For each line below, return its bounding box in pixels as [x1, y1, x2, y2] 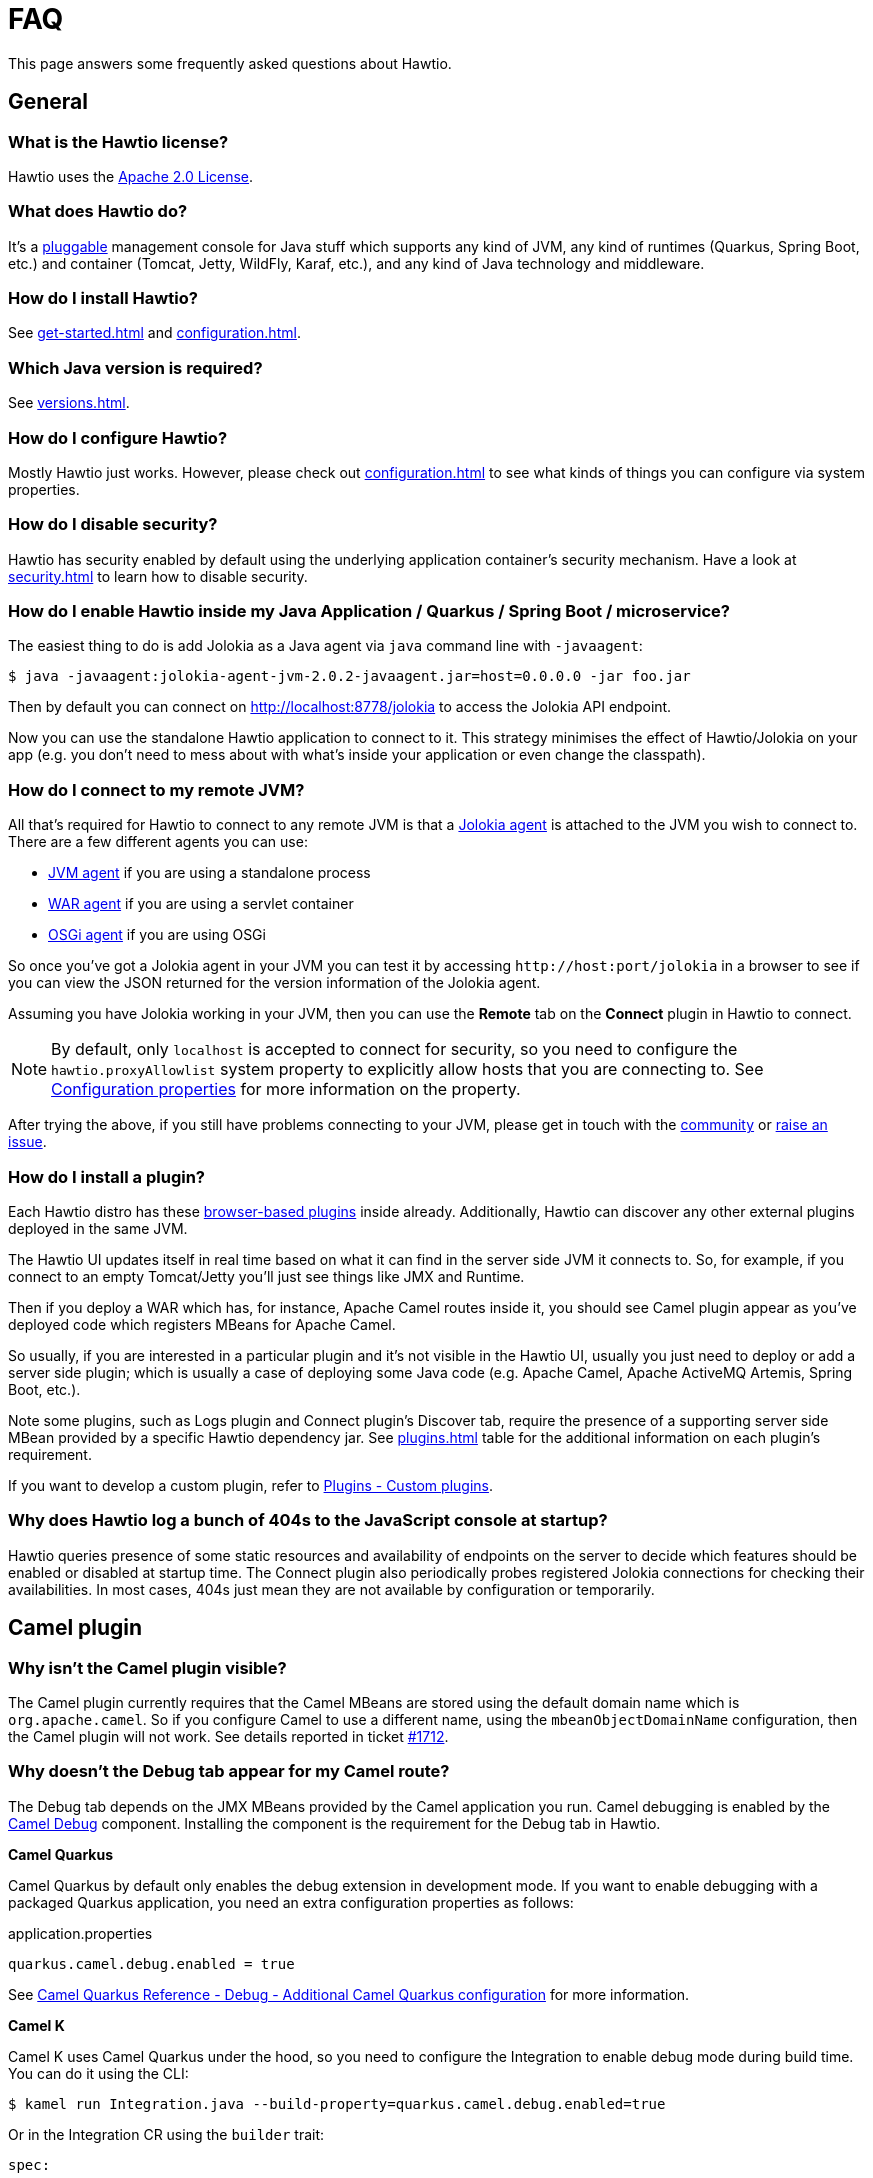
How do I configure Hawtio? [8, 427, 228, 448]
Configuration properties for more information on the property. [51, 1079, 521, 1100]
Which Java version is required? [8, 357, 263, 378]
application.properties [8, 1924, 153, 1942]
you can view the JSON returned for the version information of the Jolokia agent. [8, 974, 541, 992]
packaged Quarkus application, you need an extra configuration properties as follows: [8, 1893, 574, 1911]
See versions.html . [8, 394, 130, 412]
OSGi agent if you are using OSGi [48, 926, 266, 944]
